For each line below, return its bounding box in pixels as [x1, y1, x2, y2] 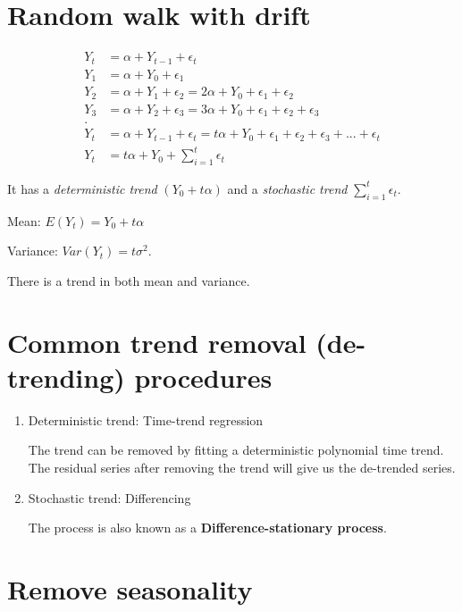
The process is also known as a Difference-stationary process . [28, 518, 387, 537]
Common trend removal [7, 323, 307, 360]
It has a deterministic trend [7, 179, 157, 197]
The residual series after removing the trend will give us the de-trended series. [28, 457, 456, 476]
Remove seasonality [7, 570, 253, 607]
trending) [7, 358, 125, 395]
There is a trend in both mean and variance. [7, 271, 250, 289]
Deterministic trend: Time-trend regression [28, 410, 264, 429]
